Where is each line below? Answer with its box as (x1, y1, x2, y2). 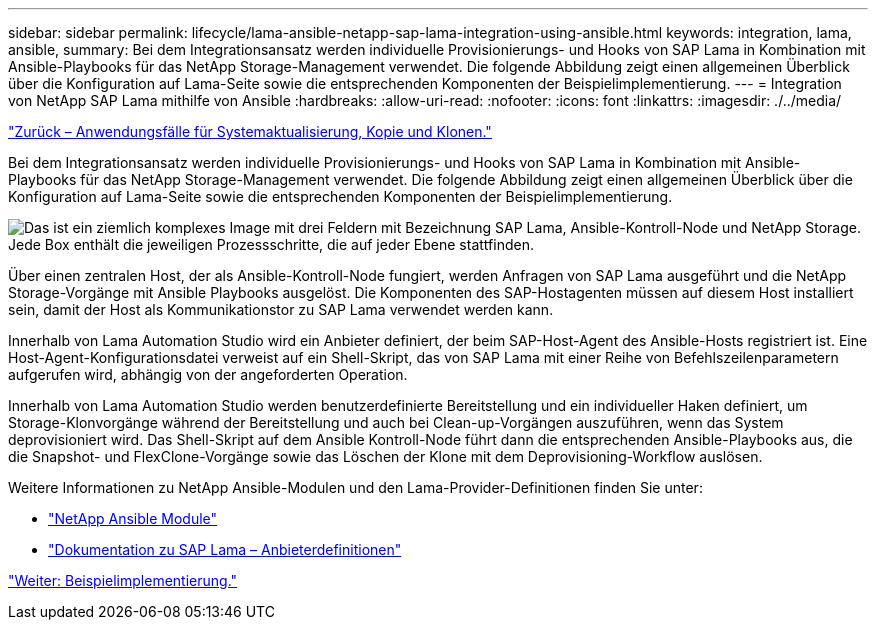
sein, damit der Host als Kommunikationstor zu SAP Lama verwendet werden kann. (8, 301, 554, 318)
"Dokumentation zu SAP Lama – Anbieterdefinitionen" (48, 541, 402, 558)
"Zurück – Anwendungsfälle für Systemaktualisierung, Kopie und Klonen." (8, 123, 492, 140)
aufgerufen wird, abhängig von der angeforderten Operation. (8, 366, 408, 383)
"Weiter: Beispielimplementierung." (8, 572, 238, 589)
